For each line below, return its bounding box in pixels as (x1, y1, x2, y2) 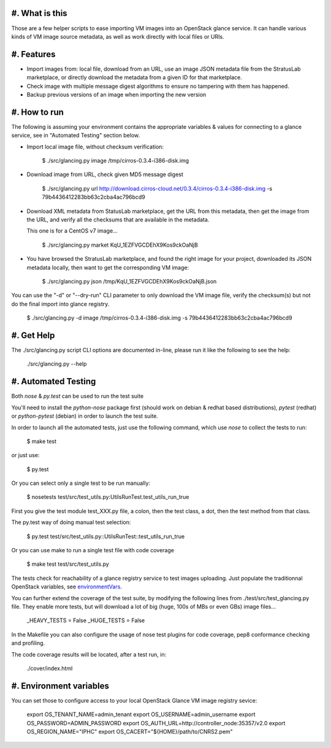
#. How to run (11, 107, 64, 117)
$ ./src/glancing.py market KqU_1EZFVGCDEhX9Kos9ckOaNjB (42, 241, 199, 249)
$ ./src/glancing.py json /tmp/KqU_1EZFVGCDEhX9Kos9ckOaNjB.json (42, 277, 217, 285)
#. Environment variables (11, 681, 110, 691)
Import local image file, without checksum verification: (26, 143, 164, 150)
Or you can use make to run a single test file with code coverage (11, 547, 175, 554)
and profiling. (11, 639, 45, 647)
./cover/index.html (26, 665, 73, 672)
